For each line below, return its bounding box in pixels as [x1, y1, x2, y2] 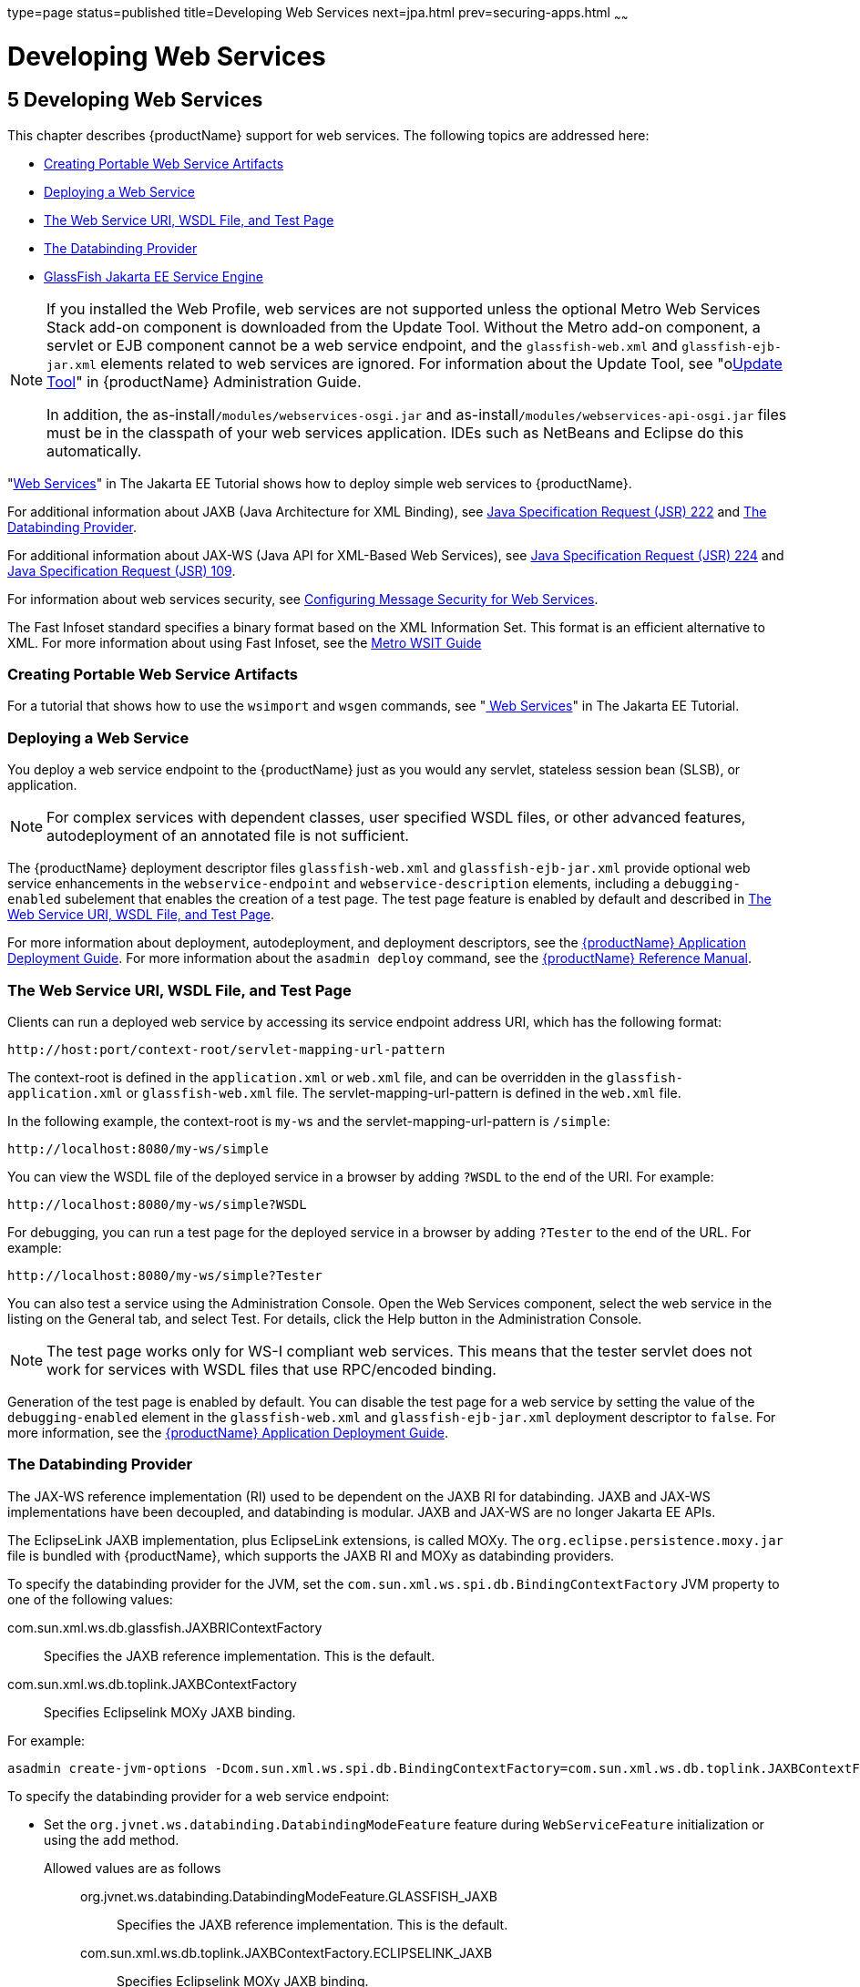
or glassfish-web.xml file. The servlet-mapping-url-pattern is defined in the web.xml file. [126, 1084, 681, 1101]
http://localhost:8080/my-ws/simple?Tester [7, 1267, 322, 1283]
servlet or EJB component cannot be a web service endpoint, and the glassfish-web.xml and [46, 335, 678, 354]
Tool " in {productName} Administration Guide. [46, 372, 362, 391]
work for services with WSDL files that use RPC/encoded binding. [46, 1359, 497, 1378]
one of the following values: [7, 1591, 173, 1607]
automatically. [46, 441, 142, 460]
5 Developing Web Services [7, 88, 263, 112]
